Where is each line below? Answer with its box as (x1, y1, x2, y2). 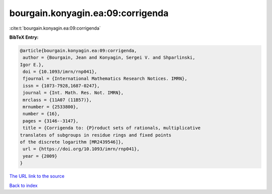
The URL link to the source (9, 173, 65, 179)
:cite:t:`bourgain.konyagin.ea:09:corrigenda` (9, 25, 101, 31)
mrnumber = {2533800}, (23, 104, 79, 110)
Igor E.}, (20, 62, 44, 67)
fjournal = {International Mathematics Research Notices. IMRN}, (23, 76, 187, 81)
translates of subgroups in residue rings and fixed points (20, 132, 172, 138)
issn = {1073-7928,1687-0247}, (23, 83, 100, 88)
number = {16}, (23, 111, 60, 117)
